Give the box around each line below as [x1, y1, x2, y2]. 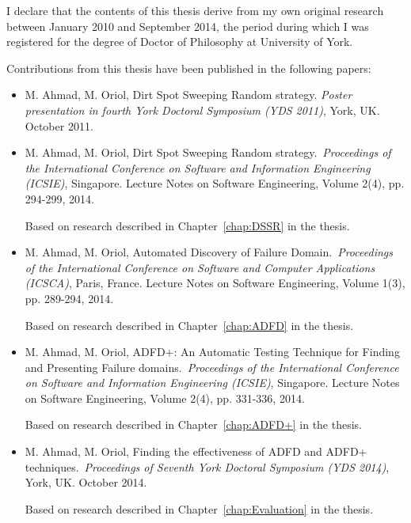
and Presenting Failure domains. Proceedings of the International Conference [25, 358, 399, 375]
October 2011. [25, 117, 93, 134]
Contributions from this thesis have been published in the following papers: [6, 59, 371, 76]
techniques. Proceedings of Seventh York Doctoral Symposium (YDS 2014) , [25, 458, 390, 475]
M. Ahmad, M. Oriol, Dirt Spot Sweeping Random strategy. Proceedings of [25, 144, 391, 161]
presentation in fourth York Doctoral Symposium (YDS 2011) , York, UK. [25, 101, 380, 118]
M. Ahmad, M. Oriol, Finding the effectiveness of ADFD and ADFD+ [25, 443, 367, 460]
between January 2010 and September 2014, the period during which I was [6, 17, 369, 34]
